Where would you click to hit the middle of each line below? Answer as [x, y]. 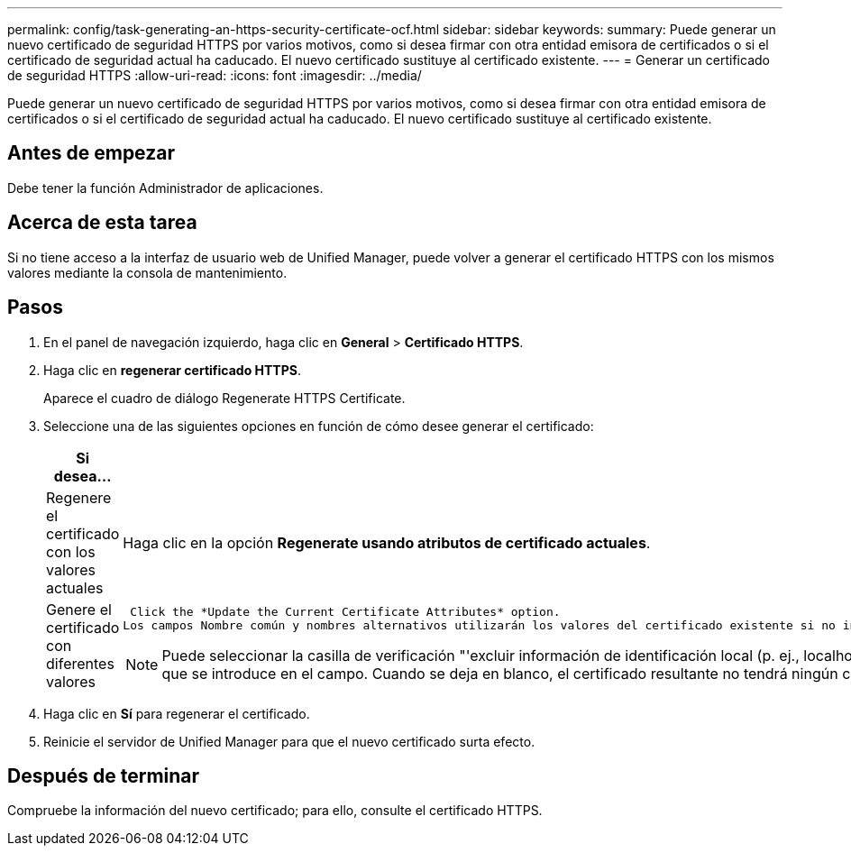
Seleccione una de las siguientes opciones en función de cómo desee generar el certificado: [319, 426]
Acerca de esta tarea [102, 223]
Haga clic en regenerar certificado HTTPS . [172, 370]
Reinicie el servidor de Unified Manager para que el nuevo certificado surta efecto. [289, 741]
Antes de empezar [91, 153]
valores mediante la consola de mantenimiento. [147, 272]
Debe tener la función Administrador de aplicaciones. [165, 188]
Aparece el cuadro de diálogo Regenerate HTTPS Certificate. [224, 398]
